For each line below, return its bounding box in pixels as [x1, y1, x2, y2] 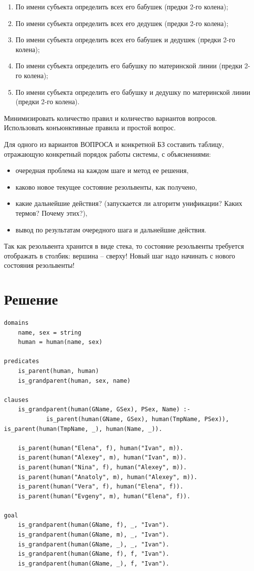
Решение [4, 289, 58, 309]
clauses [4, 396, 29, 403]
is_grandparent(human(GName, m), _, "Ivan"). [18, 531, 169, 539]
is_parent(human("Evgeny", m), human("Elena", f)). [18, 492, 191, 500]
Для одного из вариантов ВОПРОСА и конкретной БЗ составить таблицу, [4, 139, 224, 149]
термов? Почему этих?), [15, 207, 87, 218]
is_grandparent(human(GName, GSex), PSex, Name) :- [18, 406, 191, 413]
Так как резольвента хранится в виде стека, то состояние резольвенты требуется [4, 241, 244, 251]
